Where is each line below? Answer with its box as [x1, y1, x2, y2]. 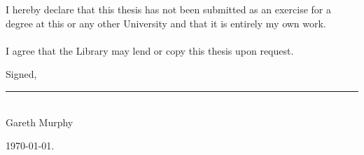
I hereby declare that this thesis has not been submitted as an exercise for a [6, 2, 331, 16]
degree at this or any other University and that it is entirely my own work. [6, 15, 326, 30]
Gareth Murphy [6, 114, 73, 129]
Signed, [6, 67, 37, 81]
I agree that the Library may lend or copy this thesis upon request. [6, 43, 294, 58]
